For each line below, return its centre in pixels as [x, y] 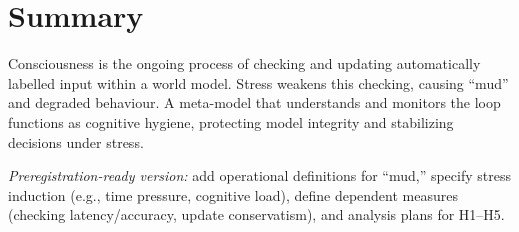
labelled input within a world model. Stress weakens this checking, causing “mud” [258, 82]
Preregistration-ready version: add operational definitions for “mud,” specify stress [259, 175]
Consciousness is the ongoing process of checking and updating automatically [244, 63]
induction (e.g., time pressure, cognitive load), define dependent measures [233, 194]
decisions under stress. [76, 141]
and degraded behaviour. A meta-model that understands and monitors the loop [254, 102]
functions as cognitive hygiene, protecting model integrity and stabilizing [231, 121]
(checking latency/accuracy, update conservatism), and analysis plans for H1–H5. [256, 214]
